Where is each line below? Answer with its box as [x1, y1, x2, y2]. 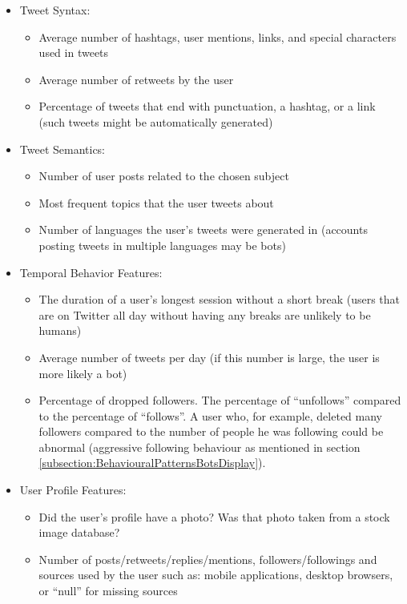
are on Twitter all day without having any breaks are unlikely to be [38, 306, 371, 323]
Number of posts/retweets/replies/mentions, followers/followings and [38, 550, 377, 567]
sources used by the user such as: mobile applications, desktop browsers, [38, 566, 393, 583]
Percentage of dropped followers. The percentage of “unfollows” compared [38, 392, 401, 409]
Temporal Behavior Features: [19, 264, 163, 280]
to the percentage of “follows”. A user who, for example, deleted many [38, 407, 382, 424]
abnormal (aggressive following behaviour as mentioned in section [38, 438, 361, 455]
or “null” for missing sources [38, 582, 178, 599]
